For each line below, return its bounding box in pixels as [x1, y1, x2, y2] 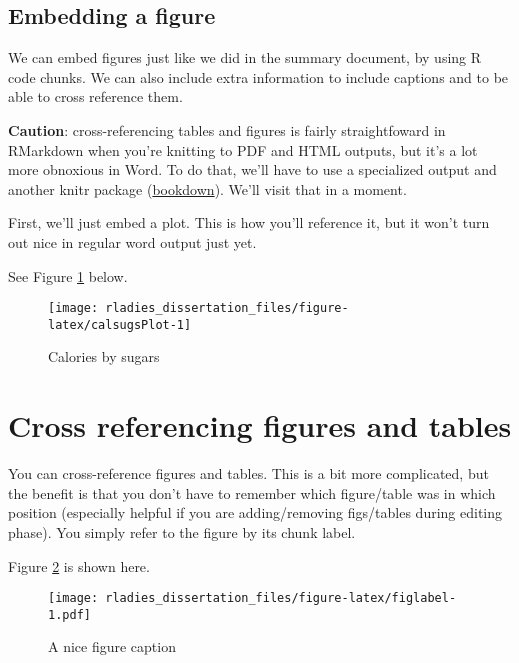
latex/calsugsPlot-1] [48, 317, 192, 332]
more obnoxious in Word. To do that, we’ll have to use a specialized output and [8, 159, 497, 180]
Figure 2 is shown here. [8, 555, 150, 576]
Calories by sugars [48, 346, 160, 367]
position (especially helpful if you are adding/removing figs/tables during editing [8, 502, 503, 523]
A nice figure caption [48, 636, 176, 657]
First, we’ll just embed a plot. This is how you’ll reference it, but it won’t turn [8, 212, 490, 233]
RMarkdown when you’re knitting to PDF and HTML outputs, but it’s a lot [8, 139, 478, 160]
